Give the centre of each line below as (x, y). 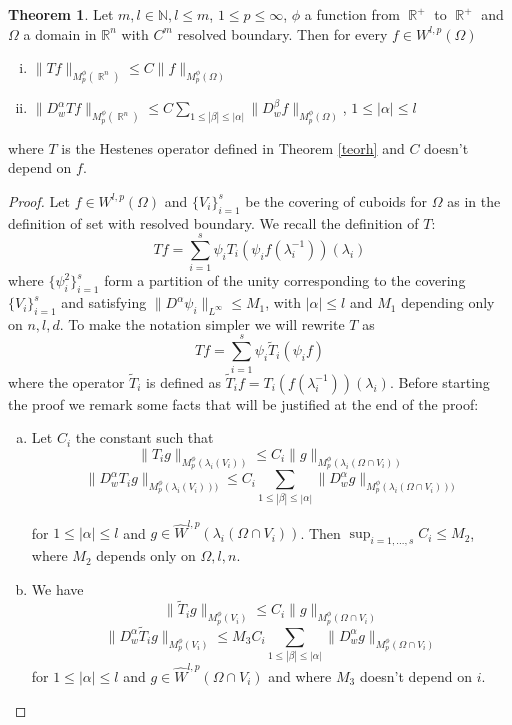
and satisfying (104, 302)
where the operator (66, 381)
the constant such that (144, 437)
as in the (474, 200)
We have (57, 588)
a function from (352, 14)
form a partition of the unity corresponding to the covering (285, 280)
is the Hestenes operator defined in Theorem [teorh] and (233, 147)
